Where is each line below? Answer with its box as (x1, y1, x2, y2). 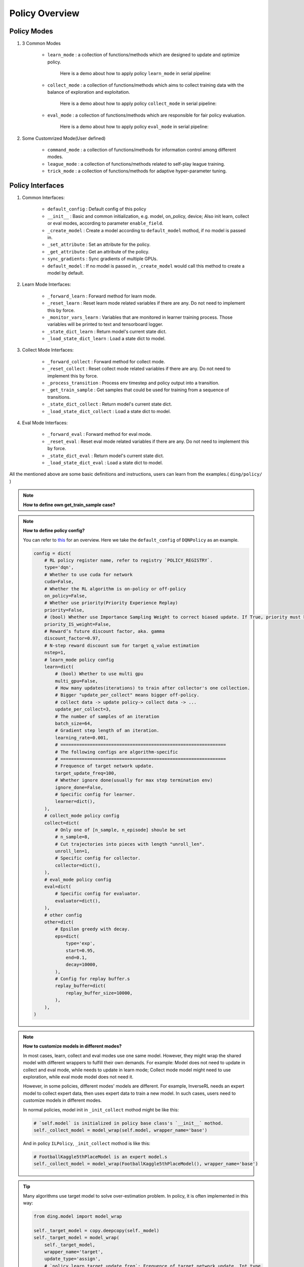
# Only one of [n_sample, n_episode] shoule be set (55, 827, 186, 833)
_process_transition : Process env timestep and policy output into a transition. (47, 380, 220, 386)
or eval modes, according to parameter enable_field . (47, 220, 164, 227)
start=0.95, (65, 948, 96, 953)
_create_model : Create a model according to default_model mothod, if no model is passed (47, 227, 246, 233)
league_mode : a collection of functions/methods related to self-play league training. (47, 161, 225, 167)
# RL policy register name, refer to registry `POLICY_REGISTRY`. (44, 557, 213, 564)
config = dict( (33, 550, 71, 556)
